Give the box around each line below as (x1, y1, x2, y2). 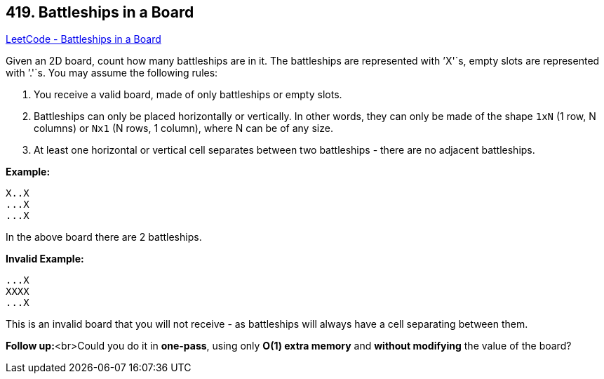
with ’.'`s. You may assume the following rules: (6, 67, 218, 79)
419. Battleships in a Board (6, 4, 194, 21)
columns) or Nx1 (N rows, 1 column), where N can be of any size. (34, 122, 333, 135)
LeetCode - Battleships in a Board (6, 33, 161, 46)
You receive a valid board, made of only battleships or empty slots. (34, 88, 342, 101)
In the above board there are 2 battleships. (6, 231, 202, 244)
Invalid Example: (6, 253, 84, 265)
